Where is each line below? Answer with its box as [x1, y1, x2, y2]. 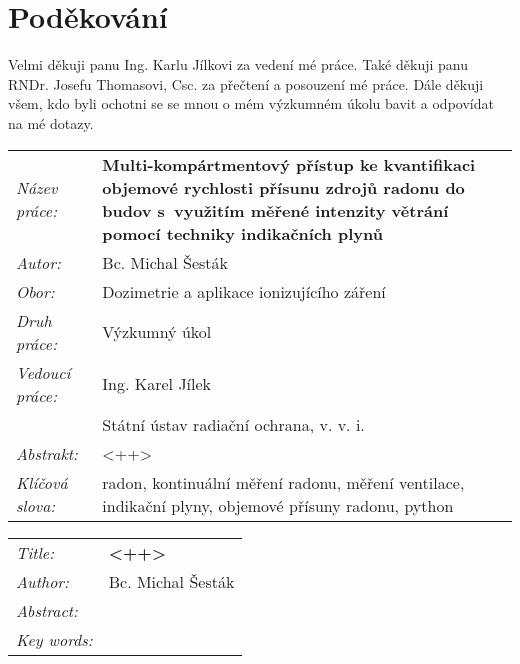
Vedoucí [16, 360, 71, 384]
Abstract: [16, 598, 78, 622]
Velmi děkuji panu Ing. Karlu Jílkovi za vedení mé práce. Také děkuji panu [8, 54, 468, 75]
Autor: [16, 250, 61, 274]
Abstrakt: [16, 441, 78, 465]
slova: [16, 493, 56, 517]
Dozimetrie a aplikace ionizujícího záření [102, 279, 386, 303]
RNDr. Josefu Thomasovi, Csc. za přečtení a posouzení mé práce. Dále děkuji [8, 73, 484, 94]
